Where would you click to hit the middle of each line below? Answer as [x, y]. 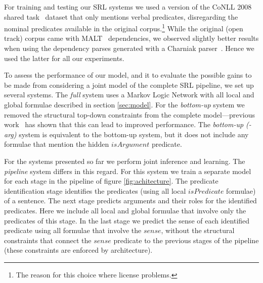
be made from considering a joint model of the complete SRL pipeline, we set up [129, 84]
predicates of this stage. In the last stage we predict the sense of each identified [127, 220]
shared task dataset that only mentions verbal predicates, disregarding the [121, 16]
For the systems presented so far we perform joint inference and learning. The [125, 161]
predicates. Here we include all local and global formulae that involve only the [125, 210]
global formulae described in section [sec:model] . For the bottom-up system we [124, 104]
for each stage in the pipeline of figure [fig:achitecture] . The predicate [111, 181]
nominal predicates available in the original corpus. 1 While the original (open [124, 27]
